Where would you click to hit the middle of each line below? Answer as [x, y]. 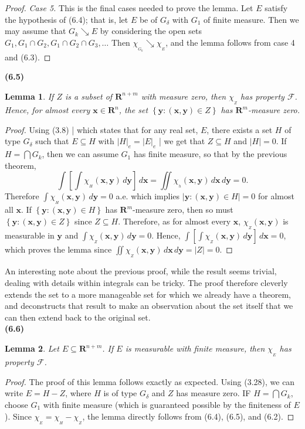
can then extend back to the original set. [78, 317]
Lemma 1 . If [29, 96]
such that [52, 141]
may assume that [35, 31]
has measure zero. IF [213, 393]
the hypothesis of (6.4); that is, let [67, 19]
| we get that [182, 141]
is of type [120, 393]
